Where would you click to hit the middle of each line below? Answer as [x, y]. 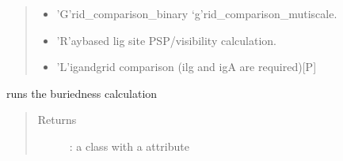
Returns [57, 120]
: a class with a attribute [129, 146]
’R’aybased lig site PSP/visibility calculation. [166, 40]
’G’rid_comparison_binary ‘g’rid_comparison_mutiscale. [197, 13]
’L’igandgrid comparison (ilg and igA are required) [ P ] [187, 67]
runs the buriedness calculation [82, 93]
